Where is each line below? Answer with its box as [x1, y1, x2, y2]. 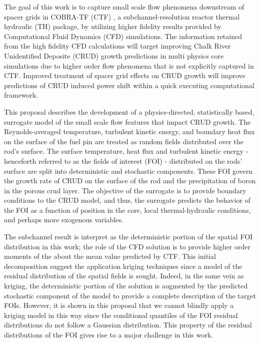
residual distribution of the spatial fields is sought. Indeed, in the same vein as [4, 270, 244, 281]
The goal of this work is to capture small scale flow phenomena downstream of [4, 2, 244, 12]
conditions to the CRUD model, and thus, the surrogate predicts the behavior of [4, 195, 250, 205]
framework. [4, 90, 38, 100]
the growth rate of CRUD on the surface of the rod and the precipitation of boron [4, 175, 256, 186]
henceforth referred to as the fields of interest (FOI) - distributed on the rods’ [4, 155, 242, 166]
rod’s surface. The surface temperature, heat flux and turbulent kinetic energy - [4, 146, 248, 156]
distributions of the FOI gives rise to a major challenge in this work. [4, 329, 213, 339]
